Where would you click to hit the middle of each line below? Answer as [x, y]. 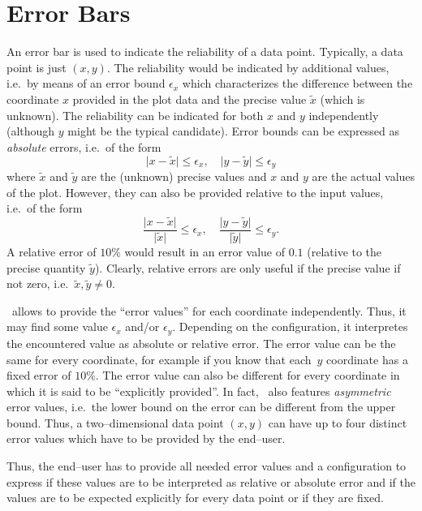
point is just [37, 67]
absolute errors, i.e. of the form [84, 146]
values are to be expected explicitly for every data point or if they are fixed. [195, 498]
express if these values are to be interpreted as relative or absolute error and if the [211, 481]
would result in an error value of [205, 252]
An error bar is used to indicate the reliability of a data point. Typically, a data [205, 52]
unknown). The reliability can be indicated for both [135, 115]
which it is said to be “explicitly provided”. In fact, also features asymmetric [199, 391]
